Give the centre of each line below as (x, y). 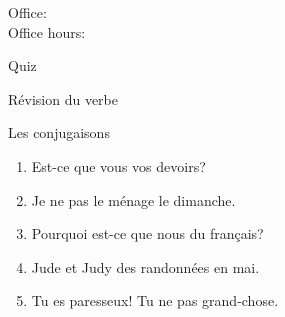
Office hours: (47, 31)
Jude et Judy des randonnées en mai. (145, 266)
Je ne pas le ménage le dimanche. (133, 199)
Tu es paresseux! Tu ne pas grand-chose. (155, 300)
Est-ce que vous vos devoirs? (118, 165)
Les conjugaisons (59, 132)
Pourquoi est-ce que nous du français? (147, 233)
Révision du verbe (63, 98)
